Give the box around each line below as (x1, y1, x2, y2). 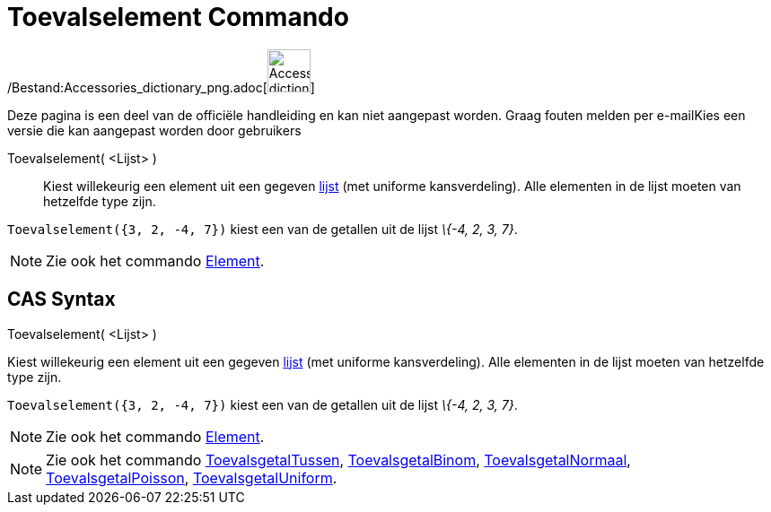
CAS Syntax (7, 288, 116, 311)
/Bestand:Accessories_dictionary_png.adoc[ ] (7, 79, 315, 95)
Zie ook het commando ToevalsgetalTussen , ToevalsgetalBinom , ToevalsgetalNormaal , (46, 450, 631, 469)
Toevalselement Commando (7, 2, 349, 32)
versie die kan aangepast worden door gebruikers (7, 122, 302, 138)
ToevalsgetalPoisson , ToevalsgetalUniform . (46, 468, 337, 487)
